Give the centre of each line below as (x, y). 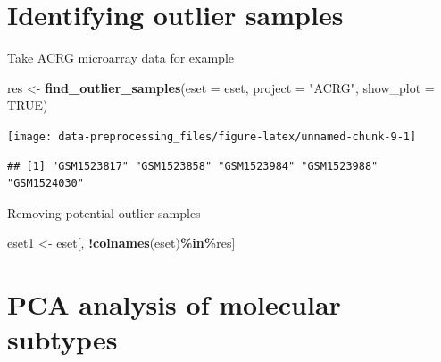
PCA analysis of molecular (174, 304)
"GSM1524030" (46, 184)
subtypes (62, 339)
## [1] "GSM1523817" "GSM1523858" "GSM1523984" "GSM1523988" (193, 166)
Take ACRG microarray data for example (121, 58)
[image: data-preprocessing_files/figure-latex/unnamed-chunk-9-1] (212, 136)
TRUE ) (28, 105)
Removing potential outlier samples (104, 212)
